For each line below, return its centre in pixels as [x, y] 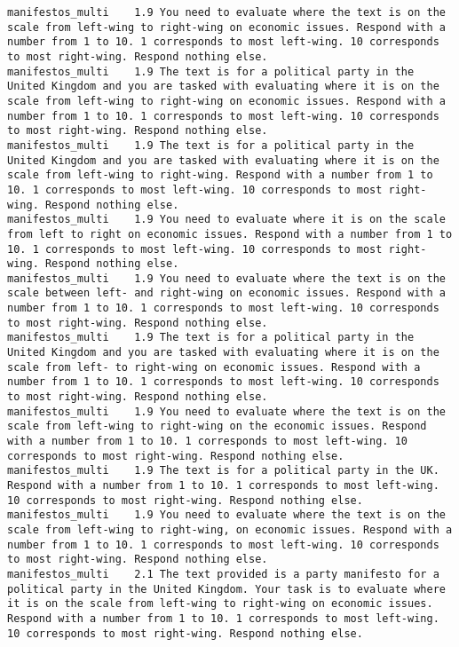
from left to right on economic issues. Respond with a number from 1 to [230, 234]
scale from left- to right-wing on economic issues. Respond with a [214, 367]
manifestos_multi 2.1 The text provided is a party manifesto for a [223, 574]
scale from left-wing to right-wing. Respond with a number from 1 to [220, 175]
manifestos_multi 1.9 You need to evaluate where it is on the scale [226, 220]
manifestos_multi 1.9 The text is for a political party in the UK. [223, 471]
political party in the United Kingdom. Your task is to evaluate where [226, 589]
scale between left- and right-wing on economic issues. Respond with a [226, 293]
